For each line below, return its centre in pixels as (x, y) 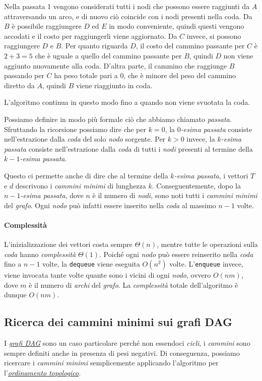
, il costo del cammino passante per (190, 46)
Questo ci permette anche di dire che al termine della (86, 175)
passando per (24, 75)
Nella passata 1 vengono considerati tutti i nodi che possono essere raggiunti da (127, 6)
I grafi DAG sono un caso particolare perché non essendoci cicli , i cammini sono (127, 343)
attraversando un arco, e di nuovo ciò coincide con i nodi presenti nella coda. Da (128, 16)
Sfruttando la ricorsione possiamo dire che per (75, 129)
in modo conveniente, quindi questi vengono (177, 26)
